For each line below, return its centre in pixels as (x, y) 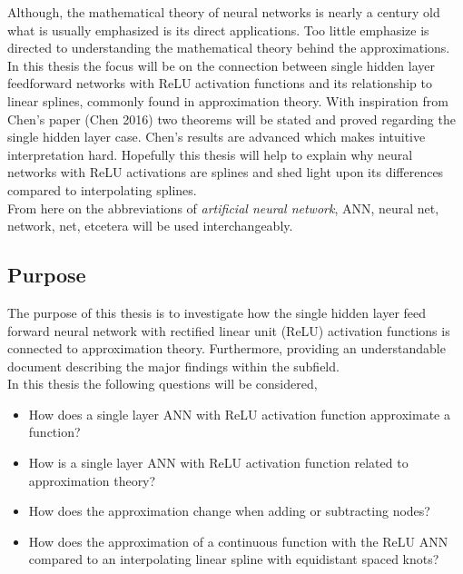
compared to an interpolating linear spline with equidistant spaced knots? (234, 559)
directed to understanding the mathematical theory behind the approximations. (229, 48)
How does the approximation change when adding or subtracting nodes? (229, 511)
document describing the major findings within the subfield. (173, 366)
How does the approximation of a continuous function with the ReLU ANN (238, 541)
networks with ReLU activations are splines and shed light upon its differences (226, 172)
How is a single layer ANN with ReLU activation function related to (218, 463)
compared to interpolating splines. (102, 189)
